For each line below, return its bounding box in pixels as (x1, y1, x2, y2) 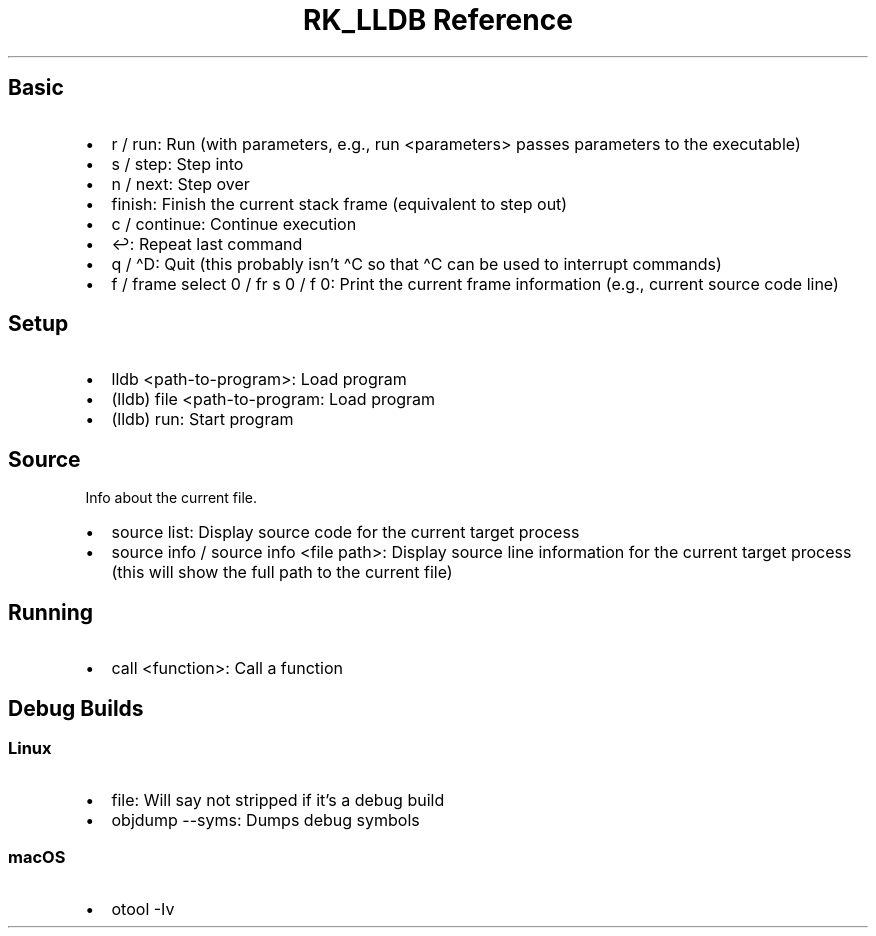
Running (8, 599, 94, 625)
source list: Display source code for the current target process (111, 522, 580, 543)
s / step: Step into (111, 153, 244, 174)
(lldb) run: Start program (111, 409, 294, 430)
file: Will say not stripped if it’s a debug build (111, 790, 445, 811)
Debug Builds (8, 695, 144, 721)
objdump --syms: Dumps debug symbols (111, 810, 420, 831)
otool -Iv (111, 899, 175, 920)
